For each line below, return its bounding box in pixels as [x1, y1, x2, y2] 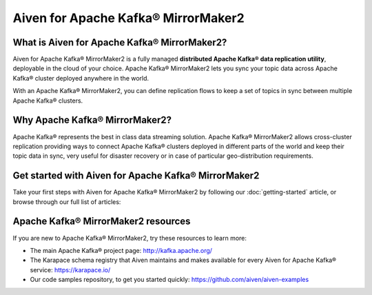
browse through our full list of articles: [12, 197, 121, 206]
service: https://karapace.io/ [30, 265, 111, 274]
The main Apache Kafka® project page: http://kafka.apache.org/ [30, 246, 213, 254]
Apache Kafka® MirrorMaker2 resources [12, 216, 191, 227]
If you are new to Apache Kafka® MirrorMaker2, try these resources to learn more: [12, 234, 247, 242]
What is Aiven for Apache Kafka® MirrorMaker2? [12, 37, 227, 48]
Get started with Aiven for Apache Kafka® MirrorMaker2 [12, 170, 260, 182]
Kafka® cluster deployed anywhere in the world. [12, 74, 149, 82]
